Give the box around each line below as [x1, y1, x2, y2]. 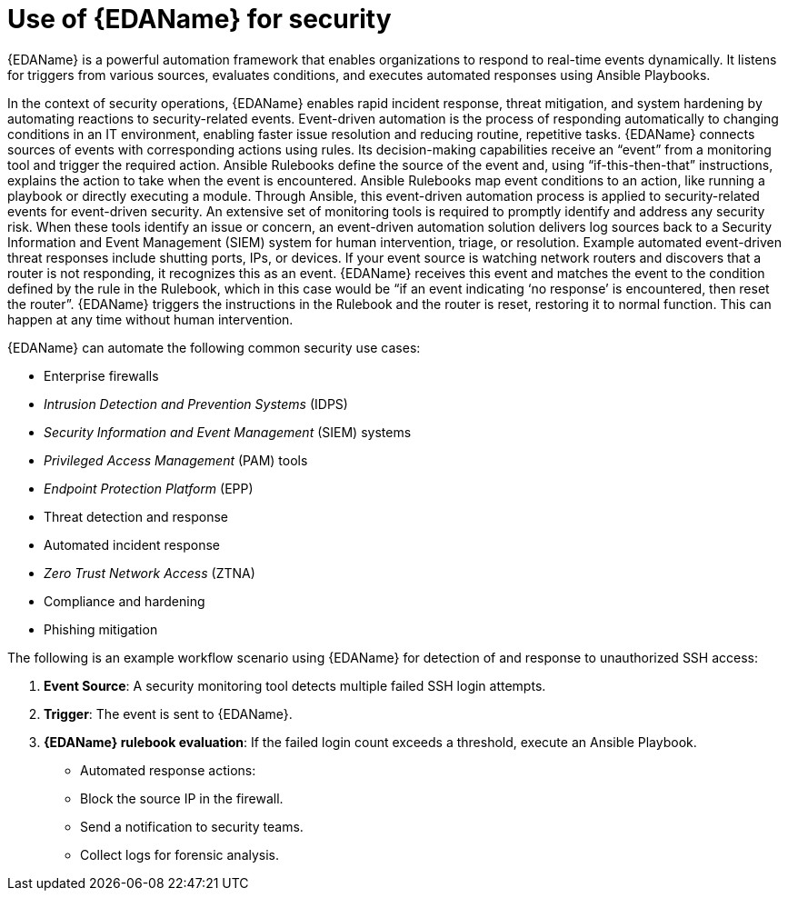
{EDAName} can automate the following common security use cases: [7, 339, 421, 355]
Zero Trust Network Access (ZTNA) [44, 564, 255, 581]
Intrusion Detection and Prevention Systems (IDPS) [44, 395, 348, 412]
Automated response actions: [80, 762, 256, 778]
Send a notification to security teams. [80, 818, 304, 834]
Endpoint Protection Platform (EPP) [44, 480, 254, 496]
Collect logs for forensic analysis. [80, 846, 280, 863]
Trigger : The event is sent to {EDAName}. [44, 705, 293, 722]
